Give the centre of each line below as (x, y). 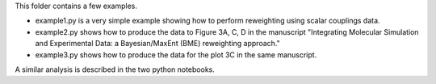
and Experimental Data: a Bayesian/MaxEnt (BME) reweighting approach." (157, 44)
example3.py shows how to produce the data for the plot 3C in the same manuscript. (176, 55)
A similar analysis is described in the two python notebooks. (115, 69)
